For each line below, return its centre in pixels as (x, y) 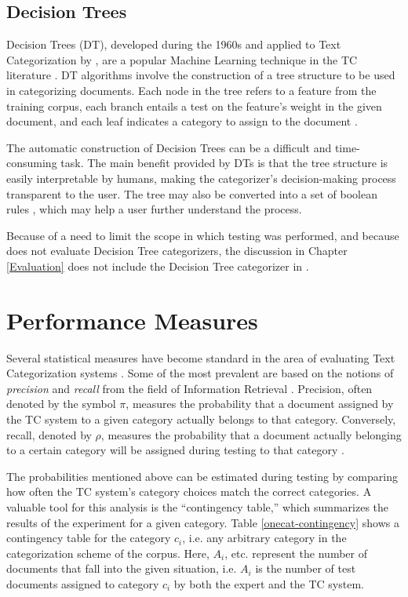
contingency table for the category (89, 538)
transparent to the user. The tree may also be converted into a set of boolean (192, 193)
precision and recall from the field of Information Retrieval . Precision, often (189, 388)
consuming (32, 163)
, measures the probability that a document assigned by (260, 404)
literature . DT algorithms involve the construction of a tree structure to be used (201, 75)
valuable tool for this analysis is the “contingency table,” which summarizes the (198, 506)
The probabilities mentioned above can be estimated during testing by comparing (202, 476)
